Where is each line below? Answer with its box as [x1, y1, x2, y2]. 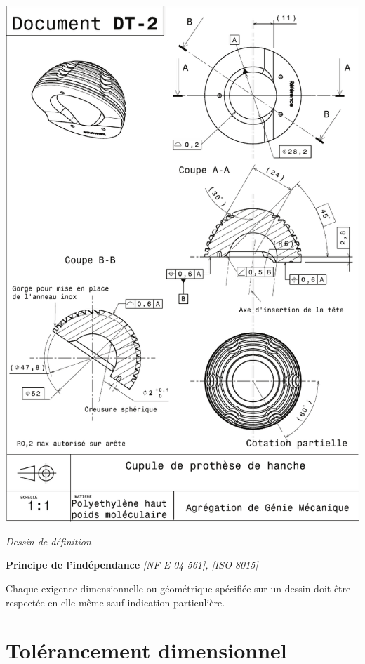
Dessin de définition [6, 533, 91, 548]
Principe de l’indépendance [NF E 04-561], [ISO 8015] [6, 557, 258, 572]
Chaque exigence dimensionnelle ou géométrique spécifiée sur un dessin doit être [6, 580, 351, 595]
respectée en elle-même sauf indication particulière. [6, 595, 225, 609]
